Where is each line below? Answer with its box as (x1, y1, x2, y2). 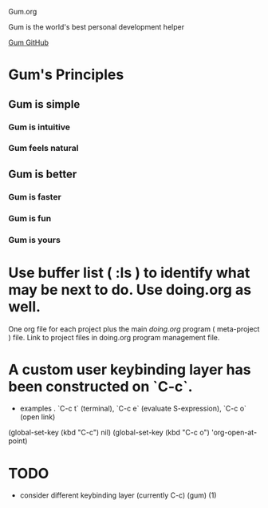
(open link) (19, 412, 56, 422)
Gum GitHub (8, 38, 49, 47)
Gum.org (8, 7, 37, 16)
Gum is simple (8, 97, 81, 111)
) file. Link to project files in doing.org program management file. (8, 332, 220, 342)
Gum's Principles (8, 65, 124, 84)
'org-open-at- (211, 427, 258, 438)
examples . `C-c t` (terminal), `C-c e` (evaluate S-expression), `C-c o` (19, 403, 247, 414)
